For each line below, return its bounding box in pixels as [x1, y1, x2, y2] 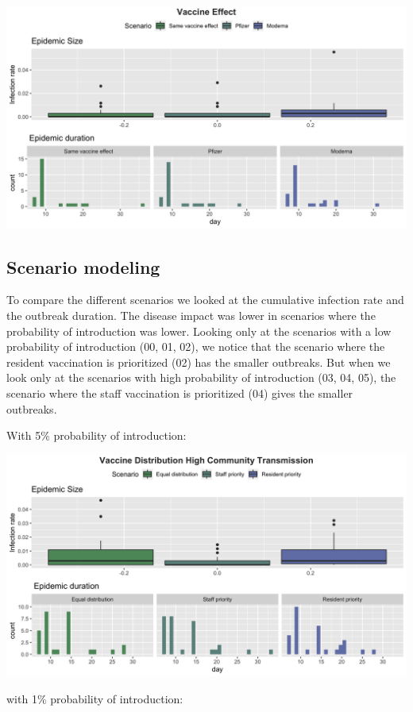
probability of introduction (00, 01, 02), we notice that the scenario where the [6, 338, 385, 355]
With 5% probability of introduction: [6, 427, 187, 444]
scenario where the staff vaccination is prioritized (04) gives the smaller [6, 384, 353, 401]
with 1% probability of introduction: [6, 690, 183, 706]
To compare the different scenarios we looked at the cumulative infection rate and [6, 291, 404, 308]
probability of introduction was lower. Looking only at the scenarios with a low [6, 322, 392, 339]
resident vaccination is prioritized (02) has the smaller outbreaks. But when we [6, 353, 391, 370]
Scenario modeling [6, 254, 160, 279]
